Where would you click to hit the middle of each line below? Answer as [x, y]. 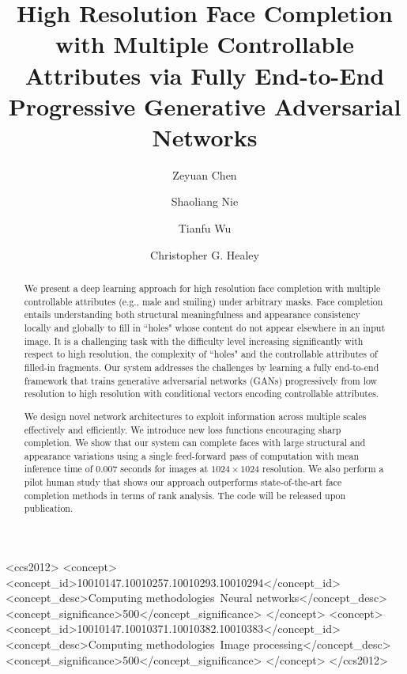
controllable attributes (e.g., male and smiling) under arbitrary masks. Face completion [203, 301]
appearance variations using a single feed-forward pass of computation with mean [192, 455]
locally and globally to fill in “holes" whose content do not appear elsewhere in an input [205, 328]
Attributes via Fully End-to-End [205, 75]
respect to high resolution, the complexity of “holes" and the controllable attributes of [201, 354]
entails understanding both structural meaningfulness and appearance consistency [192, 314]
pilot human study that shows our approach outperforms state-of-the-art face [183, 482]
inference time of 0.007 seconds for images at [116, 469]
